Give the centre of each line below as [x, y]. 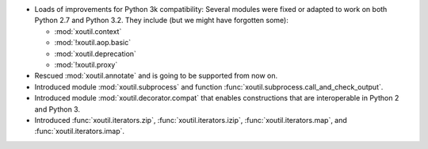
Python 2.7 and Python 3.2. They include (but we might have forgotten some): [161, 21]
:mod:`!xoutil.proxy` [86, 64]
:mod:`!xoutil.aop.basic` [92, 43]
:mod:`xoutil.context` [88, 31]
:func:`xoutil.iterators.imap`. [80, 132]
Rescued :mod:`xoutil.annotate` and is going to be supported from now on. [156, 76]
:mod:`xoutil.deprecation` [95, 53]
